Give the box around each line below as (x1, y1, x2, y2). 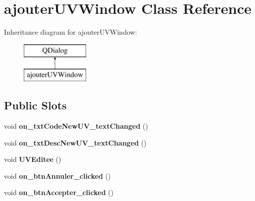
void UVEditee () (4, 154, 61, 164)
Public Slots (4, 98, 67, 113)
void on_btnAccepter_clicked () (4, 187, 114, 198)
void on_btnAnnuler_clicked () (4, 170, 111, 181)
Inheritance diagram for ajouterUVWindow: (4, 27, 137, 37)
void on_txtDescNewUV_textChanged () (4, 137, 147, 148)
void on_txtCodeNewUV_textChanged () (4, 121, 148, 131)
